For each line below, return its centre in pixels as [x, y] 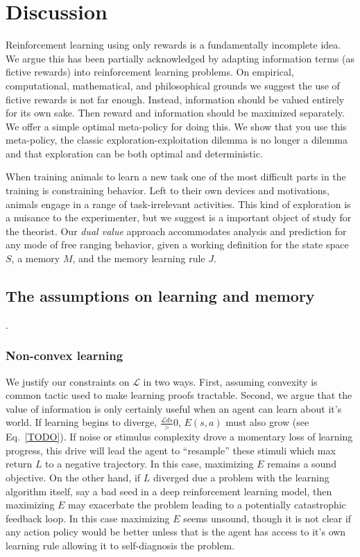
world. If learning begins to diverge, [81, 422]
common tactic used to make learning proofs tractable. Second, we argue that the [179, 395]
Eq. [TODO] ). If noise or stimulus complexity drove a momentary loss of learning [179, 437]
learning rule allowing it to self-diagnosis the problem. [120, 545]
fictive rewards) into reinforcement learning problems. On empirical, [150, 72]
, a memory [36, 258]
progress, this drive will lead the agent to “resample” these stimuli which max [171, 450]
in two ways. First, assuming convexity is [230, 381]
